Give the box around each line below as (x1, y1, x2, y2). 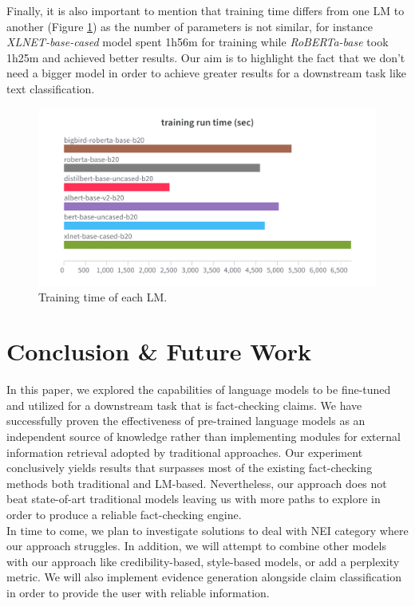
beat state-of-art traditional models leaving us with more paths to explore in (6, 490, 381, 507)
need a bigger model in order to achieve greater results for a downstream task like (6, 65, 407, 81)
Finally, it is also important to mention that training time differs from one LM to (6, 2, 405, 18)
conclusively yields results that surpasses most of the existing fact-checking (6, 459, 373, 476)
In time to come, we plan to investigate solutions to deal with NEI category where (6, 521, 409, 538)
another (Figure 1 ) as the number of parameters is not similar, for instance (6, 18, 373, 34)
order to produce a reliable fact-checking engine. (6, 506, 242, 522)
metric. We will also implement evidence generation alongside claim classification (6, 569, 402, 585)
